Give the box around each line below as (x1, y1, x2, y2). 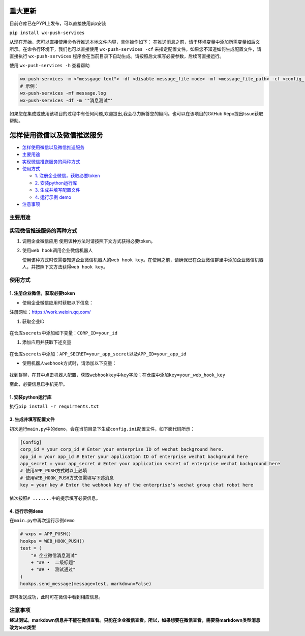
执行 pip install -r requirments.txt (9, 403, 99, 409)
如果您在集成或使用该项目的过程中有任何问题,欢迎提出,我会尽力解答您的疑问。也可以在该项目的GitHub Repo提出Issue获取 (9, 110, 264, 116)
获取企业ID (22, 318, 45, 324)
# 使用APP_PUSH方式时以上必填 (20, 468, 87, 474)
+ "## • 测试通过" (30, 567, 76, 572)
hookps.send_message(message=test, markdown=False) (20, 581, 152, 587)
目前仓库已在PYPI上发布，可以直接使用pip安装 (9, 20, 106, 26)
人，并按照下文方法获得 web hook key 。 (22, 263, 108, 269)
